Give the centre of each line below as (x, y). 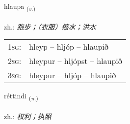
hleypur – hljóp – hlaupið (73, 75)
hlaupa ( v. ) (20, 7)
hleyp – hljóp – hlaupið (69, 47)
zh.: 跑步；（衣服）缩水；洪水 (50, 26)
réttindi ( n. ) (21, 96)
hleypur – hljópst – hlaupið (76, 61)
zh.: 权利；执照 (28, 116)
